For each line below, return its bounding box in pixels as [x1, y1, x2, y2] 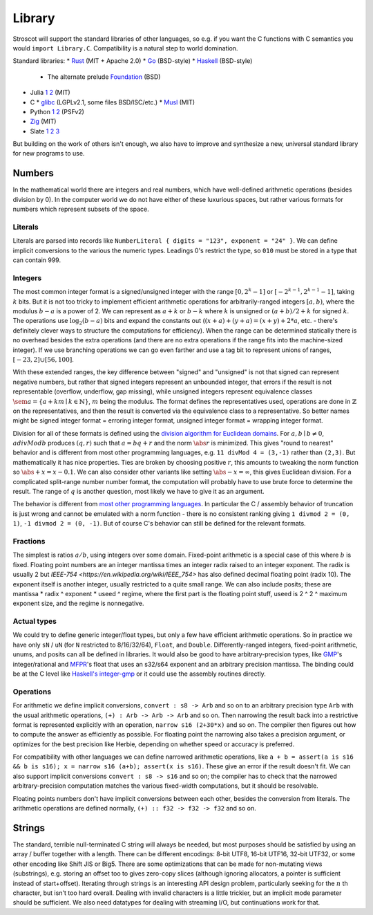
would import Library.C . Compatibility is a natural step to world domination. [12, 44, 238, 52]
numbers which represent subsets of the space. [12, 205, 149, 214]
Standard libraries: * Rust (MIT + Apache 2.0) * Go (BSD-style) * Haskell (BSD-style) [12, 57, 253, 65]
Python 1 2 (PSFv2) [30, 107, 84, 115]
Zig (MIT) [30, 118, 57, 126]
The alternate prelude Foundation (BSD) [47, 73, 161, 81]
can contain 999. [12, 256, 61, 264]
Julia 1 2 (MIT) [30, 89, 70, 97]
